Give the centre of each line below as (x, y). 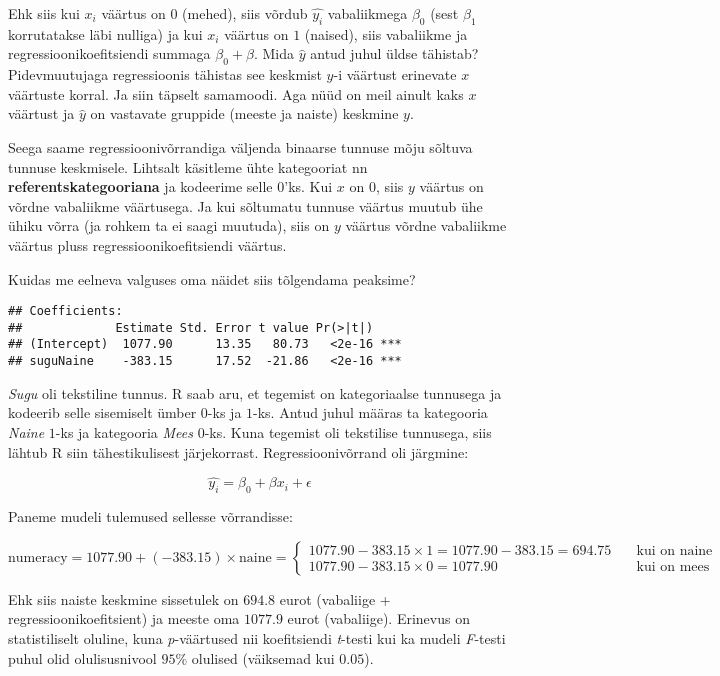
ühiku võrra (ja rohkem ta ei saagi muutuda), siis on (169, 225)
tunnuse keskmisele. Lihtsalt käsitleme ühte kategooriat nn (188, 166)
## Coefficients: (65, 311)
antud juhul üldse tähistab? (394, 53)
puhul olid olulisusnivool (82, 657)
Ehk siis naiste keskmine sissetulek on (123, 598)
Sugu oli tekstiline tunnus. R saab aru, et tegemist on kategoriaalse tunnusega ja (255, 392)
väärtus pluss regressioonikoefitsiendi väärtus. (147, 244)
